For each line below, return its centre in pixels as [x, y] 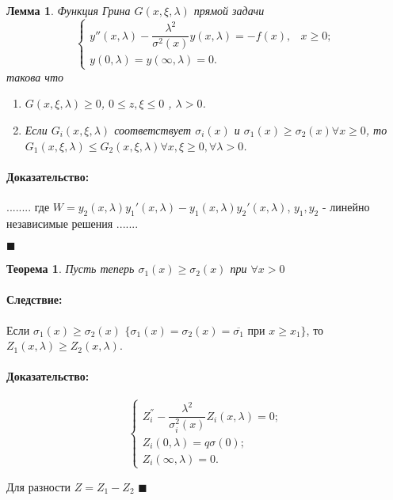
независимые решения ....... [72, 223]
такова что [35, 76]
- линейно [346, 206]
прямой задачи [229, 10]
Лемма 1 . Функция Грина [69, 10]
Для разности [39, 486]
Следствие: [34, 299]
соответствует [153, 129]
